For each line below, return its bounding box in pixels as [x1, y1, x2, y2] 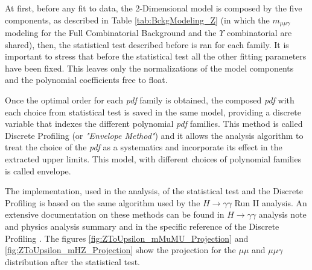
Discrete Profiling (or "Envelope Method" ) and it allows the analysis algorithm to [5, 129, 304, 141]
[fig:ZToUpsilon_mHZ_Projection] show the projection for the [5, 244, 236, 256]
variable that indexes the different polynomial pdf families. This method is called [5, 117, 303, 130]
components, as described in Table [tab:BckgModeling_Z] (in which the [5, 13, 270, 26]
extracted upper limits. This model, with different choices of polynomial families [5, 152, 302, 165]
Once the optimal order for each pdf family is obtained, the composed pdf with [5, 94, 294, 106]
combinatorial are [227, 26, 292, 39]
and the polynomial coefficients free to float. [5, 73, 168, 86]
